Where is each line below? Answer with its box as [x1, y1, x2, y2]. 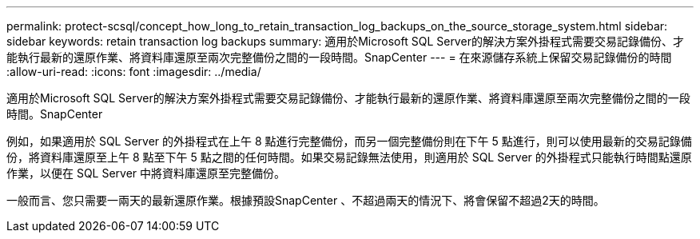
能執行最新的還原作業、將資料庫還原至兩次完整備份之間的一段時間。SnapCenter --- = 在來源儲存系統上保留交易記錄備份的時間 [6, 50, 672, 64]
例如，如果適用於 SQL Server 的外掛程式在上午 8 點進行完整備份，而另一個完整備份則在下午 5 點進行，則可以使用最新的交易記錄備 [6, 134, 692, 148]
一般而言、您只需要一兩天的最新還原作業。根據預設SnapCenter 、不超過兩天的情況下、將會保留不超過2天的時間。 [6, 193, 605, 207]
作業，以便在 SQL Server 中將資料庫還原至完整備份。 [6, 166, 286, 180]
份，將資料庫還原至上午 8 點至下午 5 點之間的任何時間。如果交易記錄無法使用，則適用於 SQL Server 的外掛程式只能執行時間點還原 [6, 150, 692, 164]
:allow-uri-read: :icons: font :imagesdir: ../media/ [6, 65, 261, 78]
